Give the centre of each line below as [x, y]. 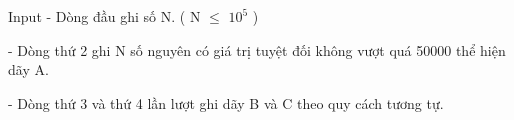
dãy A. [28, 69]
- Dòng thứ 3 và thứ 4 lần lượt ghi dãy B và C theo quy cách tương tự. [226, 102]
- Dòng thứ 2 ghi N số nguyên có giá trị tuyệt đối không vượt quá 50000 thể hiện [257, 49]
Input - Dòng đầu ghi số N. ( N [104, 16]
